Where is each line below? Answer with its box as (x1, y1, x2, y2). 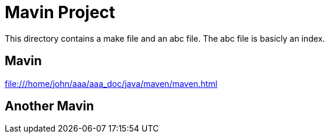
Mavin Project (5, 2, 116, 22)
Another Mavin (5, 99, 94, 114)
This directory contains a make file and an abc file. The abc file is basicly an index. (5, 33, 325, 43)
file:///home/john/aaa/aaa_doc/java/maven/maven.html (5, 78, 218, 89)
